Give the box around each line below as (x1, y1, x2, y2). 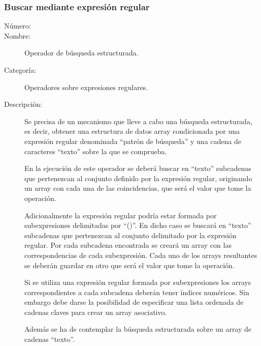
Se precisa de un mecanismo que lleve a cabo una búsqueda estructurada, (24, 116, 252, 126)
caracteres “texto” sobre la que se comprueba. (24, 146, 167, 156)
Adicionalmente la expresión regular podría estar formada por (24, 210, 217, 220)
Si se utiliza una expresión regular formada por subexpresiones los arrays (24, 277, 251, 287)
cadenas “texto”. (24, 334, 75, 344)
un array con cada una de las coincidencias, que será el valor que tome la (24, 183, 251, 193)
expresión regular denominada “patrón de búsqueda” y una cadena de (24, 135, 241, 146)
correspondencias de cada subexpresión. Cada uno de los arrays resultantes (24, 249, 257, 260)
